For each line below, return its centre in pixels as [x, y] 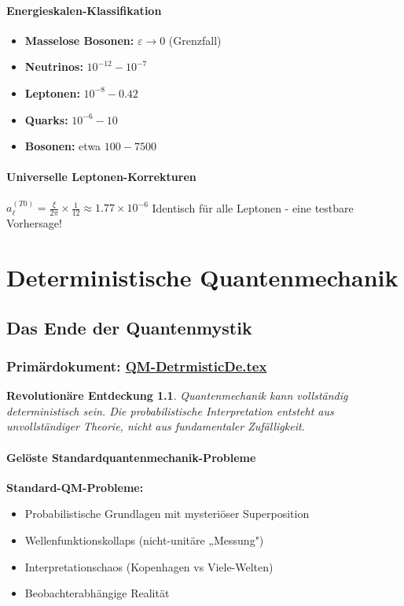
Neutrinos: [54, 67]
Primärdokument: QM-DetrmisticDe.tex [137, 366]
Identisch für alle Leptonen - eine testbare [253, 207]
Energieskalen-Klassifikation [84, 10]
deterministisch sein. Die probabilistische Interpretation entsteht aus [170, 410]
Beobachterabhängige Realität [97, 593]
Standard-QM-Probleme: [75, 487]
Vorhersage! [34, 223]
